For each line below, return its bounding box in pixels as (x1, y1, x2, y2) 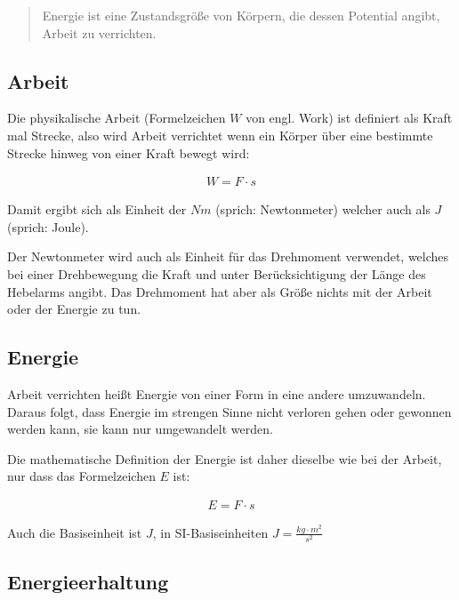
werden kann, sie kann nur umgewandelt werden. (7, 420, 273, 438)
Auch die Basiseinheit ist (7, 523, 142, 541)
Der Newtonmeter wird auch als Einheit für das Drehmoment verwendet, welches (7, 247, 449, 266)
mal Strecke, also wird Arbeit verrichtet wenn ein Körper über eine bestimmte (7, 125, 433, 144)
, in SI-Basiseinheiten (152, 523, 269, 541)
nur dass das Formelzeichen (7, 467, 156, 485)
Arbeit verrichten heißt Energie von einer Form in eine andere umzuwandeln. (7, 384, 426, 403)
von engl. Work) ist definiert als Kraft (246, 108, 453, 127)
